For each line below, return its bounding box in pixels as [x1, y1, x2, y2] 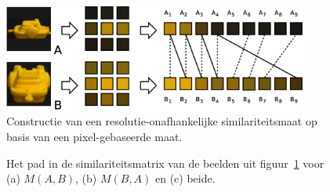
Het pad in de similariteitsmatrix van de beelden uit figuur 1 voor [6, 154, 325, 171]
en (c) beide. [155, 170, 216, 187]
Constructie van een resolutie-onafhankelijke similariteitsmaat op [6, 113, 317, 129]
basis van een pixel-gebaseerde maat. [6, 129, 183, 145]
